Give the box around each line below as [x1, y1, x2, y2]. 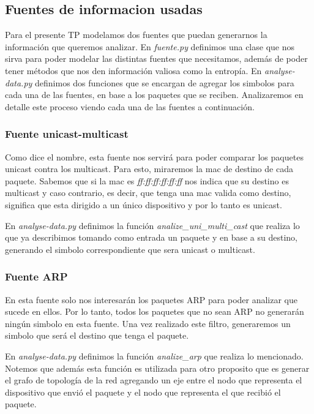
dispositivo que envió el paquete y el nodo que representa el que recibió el [5, 385, 281, 398]
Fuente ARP [5, 269, 68, 284]
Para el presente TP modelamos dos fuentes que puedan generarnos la [5, 28, 267, 41]
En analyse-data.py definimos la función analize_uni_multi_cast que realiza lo [5, 219, 300, 231]
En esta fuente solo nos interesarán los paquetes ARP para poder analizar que [5, 293, 298, 306]
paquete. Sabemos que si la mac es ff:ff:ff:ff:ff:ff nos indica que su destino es [5, 174, 289, 187]
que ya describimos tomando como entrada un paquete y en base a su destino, [5, 231, 297, 244]
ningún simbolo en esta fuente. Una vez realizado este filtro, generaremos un [5, 317, 291, 329]
